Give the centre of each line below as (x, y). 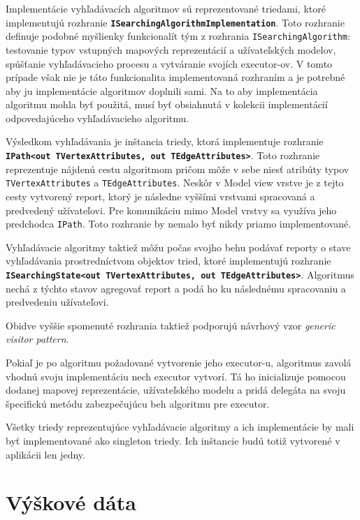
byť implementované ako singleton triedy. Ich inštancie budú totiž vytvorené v (173, 440)
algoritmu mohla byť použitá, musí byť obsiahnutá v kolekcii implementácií (167, 104)
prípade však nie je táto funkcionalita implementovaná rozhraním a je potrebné (175, 77)
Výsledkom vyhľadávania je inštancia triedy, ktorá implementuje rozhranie (165, 141)
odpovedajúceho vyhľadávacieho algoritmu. (98, 118)
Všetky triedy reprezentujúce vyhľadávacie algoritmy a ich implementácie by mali (180, 427)
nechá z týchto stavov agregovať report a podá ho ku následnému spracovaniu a (176, 288)
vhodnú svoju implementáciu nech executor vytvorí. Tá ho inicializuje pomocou (176, 376)
